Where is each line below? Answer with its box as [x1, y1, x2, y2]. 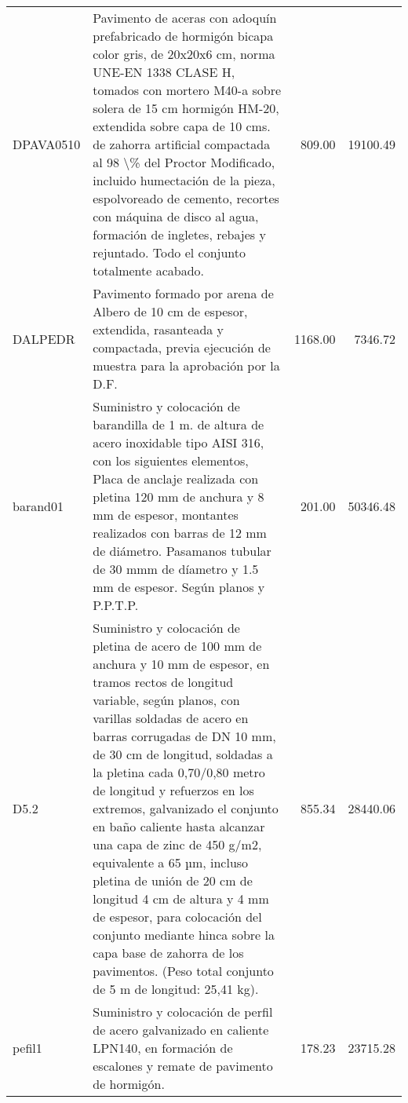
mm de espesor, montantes [93, 506, 239, 524]
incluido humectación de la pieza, [93, 171, 275, 189]
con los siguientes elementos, [93, 451, 249, 469]
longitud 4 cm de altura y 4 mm [93, 889, 269, 908]
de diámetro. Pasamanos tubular [93, 542, 271, 560]
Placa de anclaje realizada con [93, 469, 259, 488]
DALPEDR [13, 329, 75, 348]
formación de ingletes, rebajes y [93, 225, 266, 243]
